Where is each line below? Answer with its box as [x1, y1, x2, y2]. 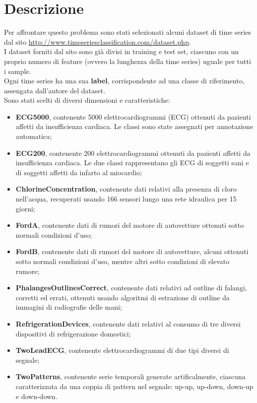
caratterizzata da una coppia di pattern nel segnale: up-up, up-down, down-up [15, 381, 254, 391]
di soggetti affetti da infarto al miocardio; [15, 167, 142, 177]
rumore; [15, 266, 40, 276]
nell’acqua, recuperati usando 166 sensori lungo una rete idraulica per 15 [15, 194, 237, 204]
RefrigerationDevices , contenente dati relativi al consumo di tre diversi [15, 318, 241, 329]
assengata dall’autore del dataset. [4, 85, 106, 95]
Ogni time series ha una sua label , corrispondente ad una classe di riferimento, [4, 75, 245, 86]
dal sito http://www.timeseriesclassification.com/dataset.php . [4, 36, 191, 47]
